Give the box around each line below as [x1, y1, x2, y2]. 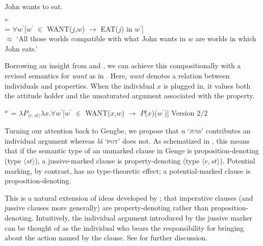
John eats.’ [5, 43, 38, 53]
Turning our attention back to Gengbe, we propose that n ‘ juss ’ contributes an [5, 125, 251, 136]
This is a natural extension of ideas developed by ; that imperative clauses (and [5, 192, 253, 203]
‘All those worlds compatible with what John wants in [16, 33, 186, 44]
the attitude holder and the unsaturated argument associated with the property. [5, 90, 255, 101]
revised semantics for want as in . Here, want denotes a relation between [5, 70, 230, 81]
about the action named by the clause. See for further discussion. [5, 232, 208, 243]
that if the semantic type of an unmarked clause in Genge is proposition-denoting [5, 145, 259, 156]
